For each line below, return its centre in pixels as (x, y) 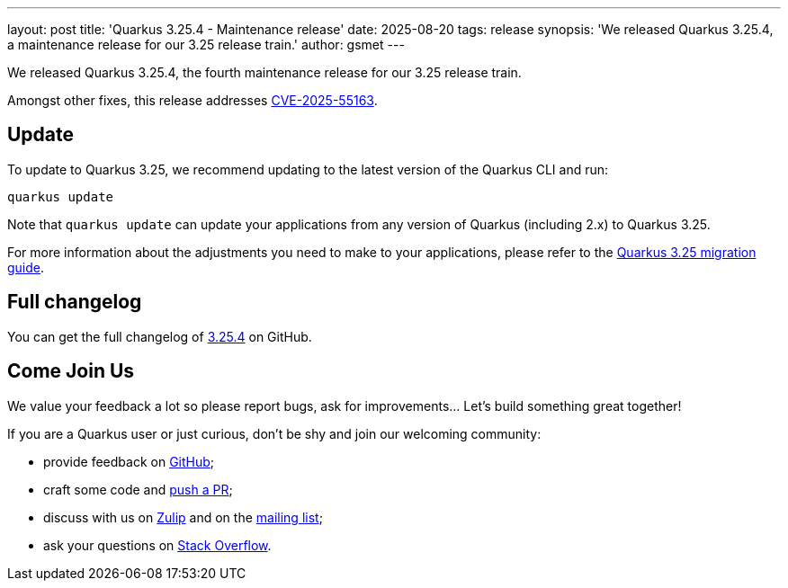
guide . (26, 267)
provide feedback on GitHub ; (129, 461)
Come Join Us (71, 371)
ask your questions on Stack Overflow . (157, 545)
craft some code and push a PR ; (138, 489)
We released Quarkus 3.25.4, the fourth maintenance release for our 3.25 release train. (264, 72)
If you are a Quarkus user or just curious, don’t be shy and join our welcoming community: (274, 433)
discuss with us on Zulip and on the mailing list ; (183, 517)
